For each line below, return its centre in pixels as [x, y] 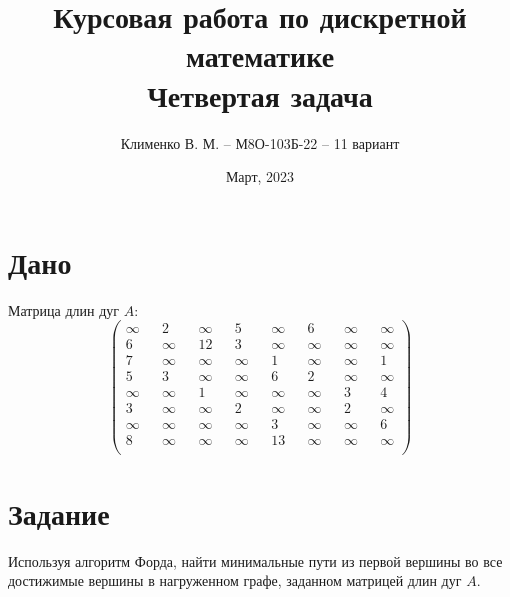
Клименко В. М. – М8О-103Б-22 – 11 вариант [260, 142]
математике [260, 55]
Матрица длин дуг [64, 309]
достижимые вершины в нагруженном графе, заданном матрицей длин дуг [235, 580]
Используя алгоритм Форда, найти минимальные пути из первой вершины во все [255, 560]
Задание [59, 512]
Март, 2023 [260, 176]
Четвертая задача [260, 94]
